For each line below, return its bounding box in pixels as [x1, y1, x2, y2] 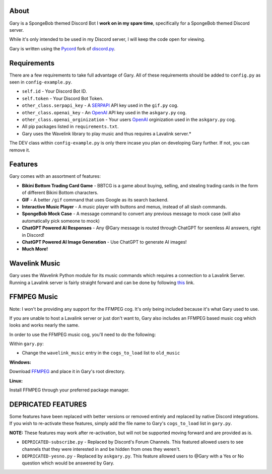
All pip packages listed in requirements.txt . [22, 123, 119, 129]
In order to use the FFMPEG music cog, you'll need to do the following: [9, 331, 156, 337]
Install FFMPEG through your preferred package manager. [9, 387, 129, 393]
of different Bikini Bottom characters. [22, 189, 98, 196]
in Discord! [22, 232, 45, 238]
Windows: [9, 359, 31, 365]
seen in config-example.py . [9, 79, 73, 85]
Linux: [9, 378, 23, 384]
